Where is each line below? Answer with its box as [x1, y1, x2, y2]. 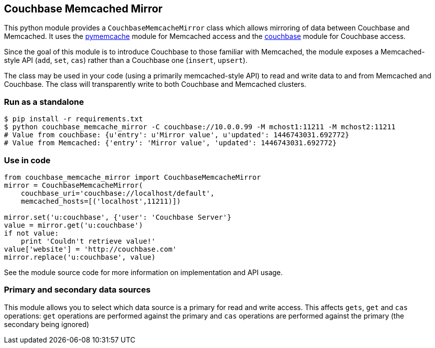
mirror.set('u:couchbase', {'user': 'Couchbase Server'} [4, 213, 232, 221]
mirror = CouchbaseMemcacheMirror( [4, 181, 143, 189]
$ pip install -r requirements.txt [4, 115, 143, 123]
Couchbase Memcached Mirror [4, 2, 163, 15]
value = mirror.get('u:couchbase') [4, 221, 143, 229]
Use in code [4, 155, 50, 165]
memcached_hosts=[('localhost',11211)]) [20, 197, 181, 205]
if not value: [4, 229, 59, 237]
